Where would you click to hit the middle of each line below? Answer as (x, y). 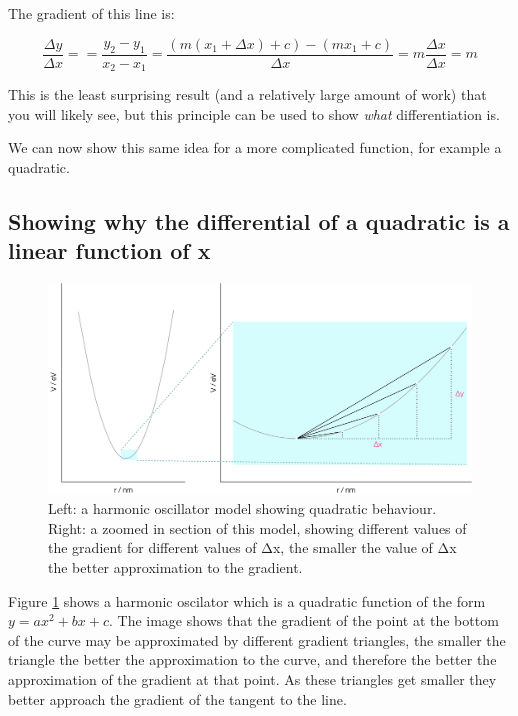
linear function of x (109, 250)
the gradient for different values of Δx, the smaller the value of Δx (252, 547)
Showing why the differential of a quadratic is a (259, 220)
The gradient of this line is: (91, 13)
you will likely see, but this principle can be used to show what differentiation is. (254, 113)
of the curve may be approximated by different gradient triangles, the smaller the (257, 639)
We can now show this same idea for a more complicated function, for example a (255, 147)
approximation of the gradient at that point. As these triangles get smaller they (252, 679)
